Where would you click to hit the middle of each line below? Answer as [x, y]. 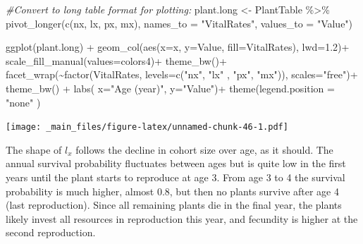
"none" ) [23, 102]
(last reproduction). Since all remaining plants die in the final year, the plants [174, 205]
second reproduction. [51, 232]
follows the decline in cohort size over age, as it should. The [204, 149]
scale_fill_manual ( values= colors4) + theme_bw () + [116, 60]
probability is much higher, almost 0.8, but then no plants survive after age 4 [172, 191]
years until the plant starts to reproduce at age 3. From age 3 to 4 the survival [176, 177]
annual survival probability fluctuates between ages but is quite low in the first [176, 163]
